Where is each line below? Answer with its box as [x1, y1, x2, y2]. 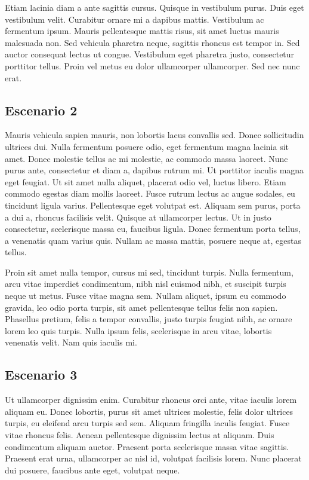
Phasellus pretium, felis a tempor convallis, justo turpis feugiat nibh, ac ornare [5, 313, 292, 325]
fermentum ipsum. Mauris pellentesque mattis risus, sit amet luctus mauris [5, 25, 279, 37]
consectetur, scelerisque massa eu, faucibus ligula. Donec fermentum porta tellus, [5, 222, 301, 235]
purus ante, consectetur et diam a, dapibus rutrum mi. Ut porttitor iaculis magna [5, 164, 304, 176]
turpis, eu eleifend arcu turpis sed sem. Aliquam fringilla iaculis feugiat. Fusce [5, 417, 290, 429]
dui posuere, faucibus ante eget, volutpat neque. [5, 463, 180, 476]
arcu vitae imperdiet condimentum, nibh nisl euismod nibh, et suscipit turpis [5, 277, 286, 290]
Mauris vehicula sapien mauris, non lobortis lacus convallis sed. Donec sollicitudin [5, 129, 304, 141]
